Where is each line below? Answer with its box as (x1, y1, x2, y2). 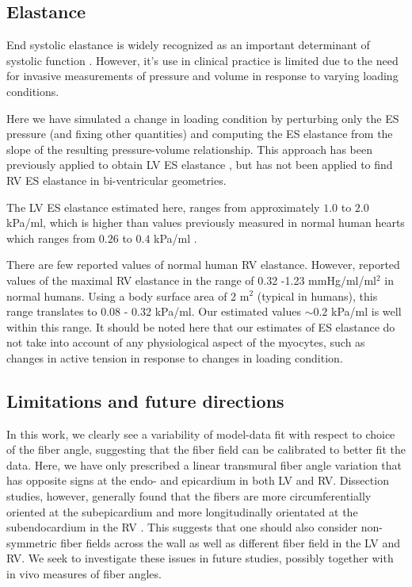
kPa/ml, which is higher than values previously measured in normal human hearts (6, 214, 405, 231)
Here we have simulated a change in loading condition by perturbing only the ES (6, 109, 399, 126)
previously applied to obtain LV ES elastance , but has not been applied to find (6, 156, 393, 173)
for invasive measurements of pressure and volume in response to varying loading (6, 67, 399, 84)
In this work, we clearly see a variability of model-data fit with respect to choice (6, 425, 395, 442)
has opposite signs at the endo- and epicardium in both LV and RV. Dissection (6, 472, 389, 489)
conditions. (6, 82, 59, 99)
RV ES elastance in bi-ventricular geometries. (6, 171, 227, 188)
